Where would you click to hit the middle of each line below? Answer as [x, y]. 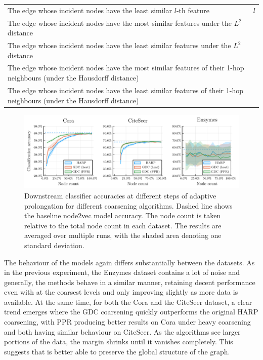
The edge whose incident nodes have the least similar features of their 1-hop [125, 90]
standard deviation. [54, 245]
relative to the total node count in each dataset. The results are [123, 225]
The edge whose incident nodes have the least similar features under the [119, 45]
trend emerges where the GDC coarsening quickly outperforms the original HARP [131, 312]
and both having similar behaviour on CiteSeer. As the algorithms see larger [122, 331]
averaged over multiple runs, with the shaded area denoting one [123, 235]
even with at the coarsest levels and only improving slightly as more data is [121, 292]
